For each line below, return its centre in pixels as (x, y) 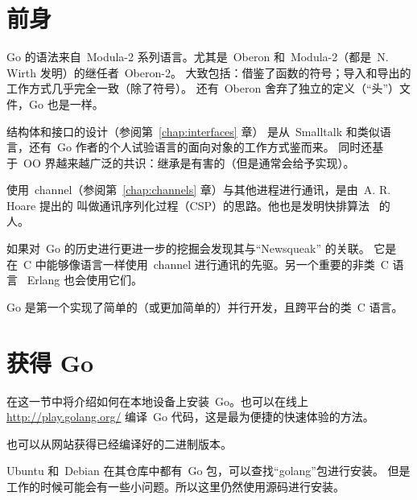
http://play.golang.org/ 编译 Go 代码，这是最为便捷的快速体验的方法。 (190, 417)
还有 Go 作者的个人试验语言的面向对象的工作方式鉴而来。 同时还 (200, 147)
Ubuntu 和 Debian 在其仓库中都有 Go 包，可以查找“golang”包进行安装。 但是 (208, 471)
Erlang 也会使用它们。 (85, 280)
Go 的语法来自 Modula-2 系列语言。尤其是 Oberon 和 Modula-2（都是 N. (198, 57)
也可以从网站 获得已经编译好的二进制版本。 (119, 443)
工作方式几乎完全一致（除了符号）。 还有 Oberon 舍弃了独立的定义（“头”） (203, 88)
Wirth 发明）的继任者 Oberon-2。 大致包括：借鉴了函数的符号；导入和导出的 (209, 72)
